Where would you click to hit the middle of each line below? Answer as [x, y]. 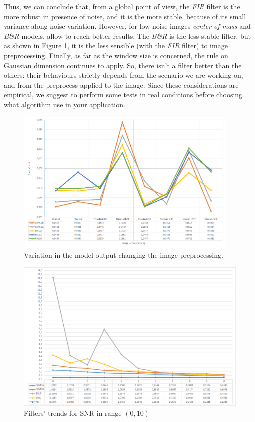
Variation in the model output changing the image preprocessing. [124, 255]
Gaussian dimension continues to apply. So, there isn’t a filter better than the [123, 65]
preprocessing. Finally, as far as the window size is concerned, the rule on [116, 55]
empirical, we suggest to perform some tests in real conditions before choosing [123, 95]
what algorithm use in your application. [65, 104]
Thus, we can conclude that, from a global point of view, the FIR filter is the [122, 6]
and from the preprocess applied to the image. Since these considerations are [121, 85]
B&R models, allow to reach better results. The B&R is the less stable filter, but [127, 36]
